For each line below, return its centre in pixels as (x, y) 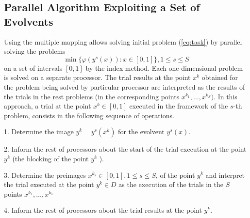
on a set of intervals (33, 68)
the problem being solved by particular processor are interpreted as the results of (125, 86)
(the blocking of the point (50, 158)
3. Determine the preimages (45, 175)
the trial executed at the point (49, 184)
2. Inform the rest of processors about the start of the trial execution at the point (125, 149)
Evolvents (29, 21)
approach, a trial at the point (48, 106)
